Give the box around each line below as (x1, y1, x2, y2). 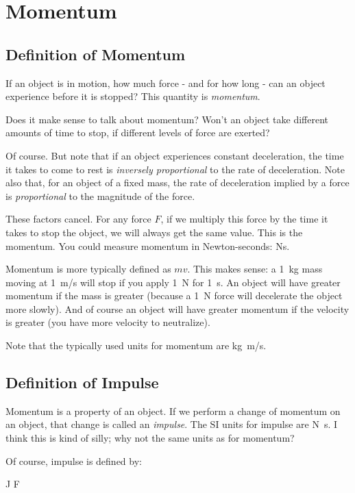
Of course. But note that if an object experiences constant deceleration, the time (5, 148, 344, 162)
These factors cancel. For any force (5, 212, 151, 226)
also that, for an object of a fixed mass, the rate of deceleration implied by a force (5, 175, 350, 190)
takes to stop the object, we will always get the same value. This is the (5, 225, 303, 239)
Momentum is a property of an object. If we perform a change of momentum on (5, 403, 341, 418)
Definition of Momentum (5, 43, 186, 64)
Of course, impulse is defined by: (5, 453, 142, 468)
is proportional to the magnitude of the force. (5, 188, 195, 203)
